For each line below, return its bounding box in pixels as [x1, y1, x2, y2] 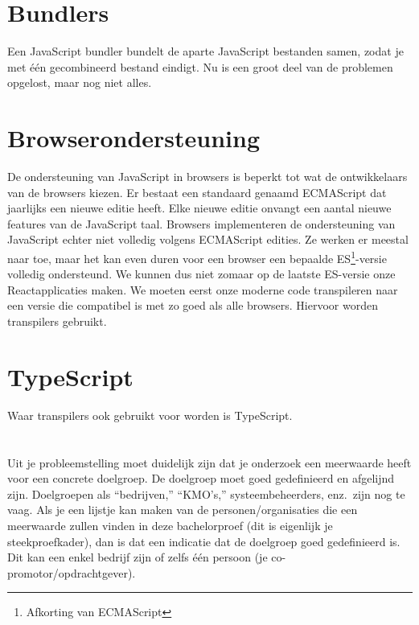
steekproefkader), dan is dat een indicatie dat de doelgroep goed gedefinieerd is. [7, 532, 401, 549]
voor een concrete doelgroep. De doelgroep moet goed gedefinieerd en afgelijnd [7, 470, 395, 487]
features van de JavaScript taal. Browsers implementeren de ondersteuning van [7, 215, 396, 232]
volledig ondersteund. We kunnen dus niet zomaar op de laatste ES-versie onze [7, 265, 396, 282]
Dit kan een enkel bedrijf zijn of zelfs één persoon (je [7, 549, 268, 565]
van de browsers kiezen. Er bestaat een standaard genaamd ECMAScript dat [7, 183, 387, 200]
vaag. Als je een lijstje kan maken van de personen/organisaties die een [7, 501, 358, 518]
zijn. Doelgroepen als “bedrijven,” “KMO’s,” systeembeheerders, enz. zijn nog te [7, 485, 405, 502]
